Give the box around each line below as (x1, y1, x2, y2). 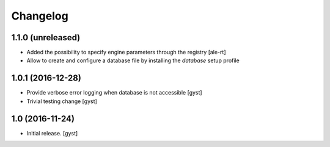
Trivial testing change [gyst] (26, 98, 97, 105)
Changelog (11, 9, 68, 23)
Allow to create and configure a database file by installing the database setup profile (26, 57, 240, 64)
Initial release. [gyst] (26, 129, 78, 137)
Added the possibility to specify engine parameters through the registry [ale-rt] (26, 49, 226, 56)
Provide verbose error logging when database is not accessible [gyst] (26, 89, 202, 96)
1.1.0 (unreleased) (11, 32, 81, 43)
